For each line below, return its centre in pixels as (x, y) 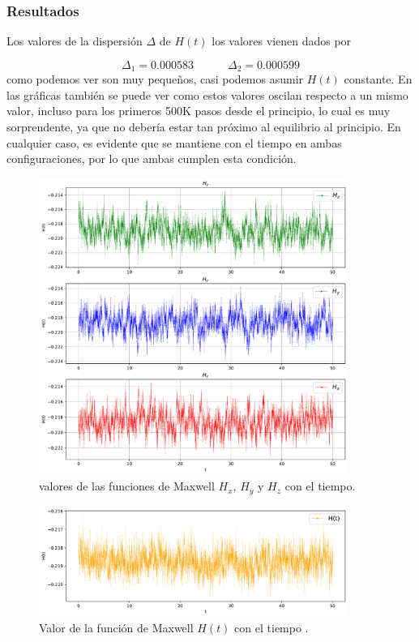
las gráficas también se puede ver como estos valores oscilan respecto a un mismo (207, 94)
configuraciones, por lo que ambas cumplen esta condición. (152, 158)
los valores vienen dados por (282, 41)
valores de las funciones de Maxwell (127, 486)
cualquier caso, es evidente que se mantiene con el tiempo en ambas (174, 142)
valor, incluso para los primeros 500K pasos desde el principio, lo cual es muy (199, 111)
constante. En (378, 79)
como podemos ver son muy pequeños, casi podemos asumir (155, 79)
